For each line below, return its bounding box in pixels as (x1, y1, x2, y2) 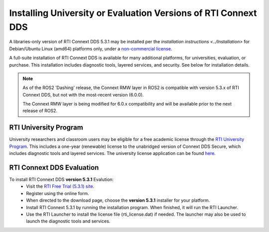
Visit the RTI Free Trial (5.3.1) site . (26, 183, 95, 189)
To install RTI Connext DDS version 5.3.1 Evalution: (9, 177, 114, 183)
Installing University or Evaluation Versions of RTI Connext (9, 7, 257, 18)
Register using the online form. (26, 190, 89, 196)
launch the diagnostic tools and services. (26, 218, 111, 224)
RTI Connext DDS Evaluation (9, 163, 99, 172)
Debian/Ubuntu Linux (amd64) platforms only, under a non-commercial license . (9, 45, 172, 52)
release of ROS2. (22, 108, 58, 114)
